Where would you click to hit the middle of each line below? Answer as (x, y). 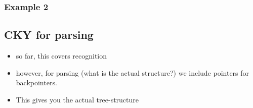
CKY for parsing (49, 35)
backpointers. (36, 83)
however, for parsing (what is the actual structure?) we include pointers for (133, 72)
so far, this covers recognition (61, 56)
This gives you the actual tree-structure (77, 99)
